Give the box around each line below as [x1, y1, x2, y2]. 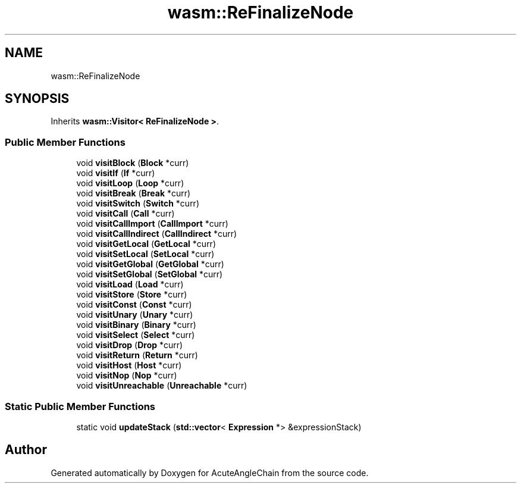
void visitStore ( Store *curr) [76, 289, 187, 300]
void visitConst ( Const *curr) [76, 299, 192, 310]
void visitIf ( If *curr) [76, 168, 155, 179]
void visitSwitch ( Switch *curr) [76, 198, 199, 209]
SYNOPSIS [5, 91, 70, 107]
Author [5, 442, 47, 458]
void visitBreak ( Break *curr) [76, 188, 191, 199]
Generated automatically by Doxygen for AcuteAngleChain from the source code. [51, 467, 369, 478]
